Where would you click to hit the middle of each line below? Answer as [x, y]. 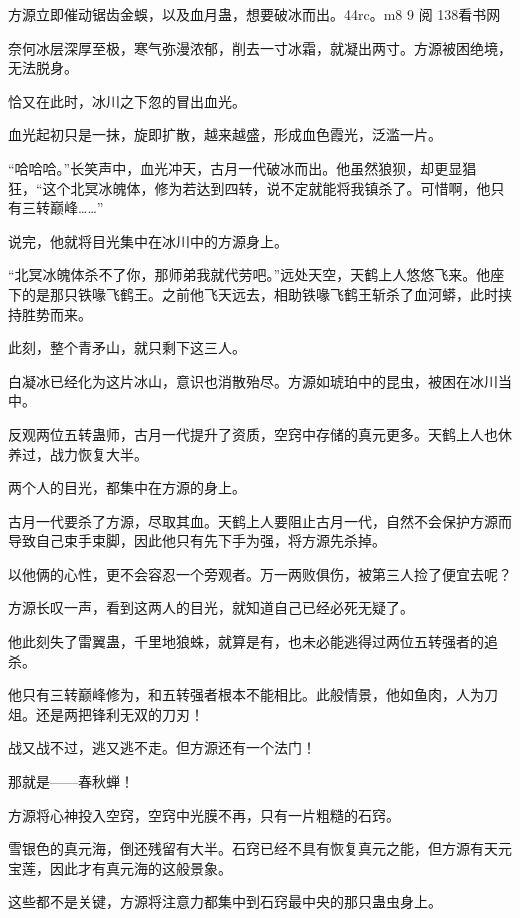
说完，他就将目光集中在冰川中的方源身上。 [148, 240]
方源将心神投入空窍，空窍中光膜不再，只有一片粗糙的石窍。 [204, 814]
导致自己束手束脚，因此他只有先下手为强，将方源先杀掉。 [197, 540]
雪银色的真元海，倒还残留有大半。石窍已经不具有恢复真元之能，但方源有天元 [260, 848]
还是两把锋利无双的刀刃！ [119, 713]
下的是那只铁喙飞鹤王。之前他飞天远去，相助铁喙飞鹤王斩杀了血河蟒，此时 [253, 293]
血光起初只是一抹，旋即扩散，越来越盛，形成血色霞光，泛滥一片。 [225, 134]
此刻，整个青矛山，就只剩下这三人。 [127, 347]
